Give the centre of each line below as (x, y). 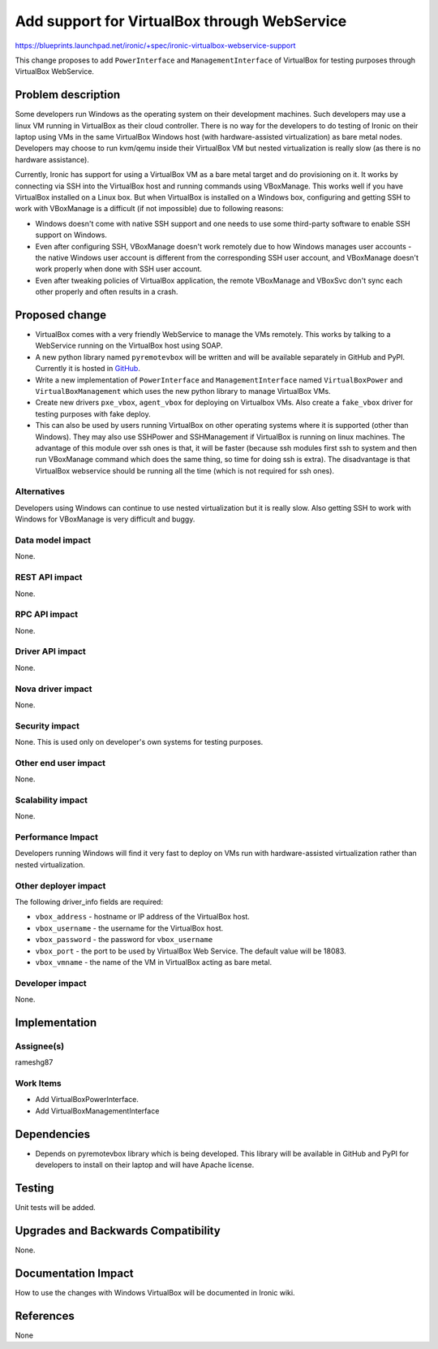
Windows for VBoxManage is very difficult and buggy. (105, 519)
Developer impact (51, 983)
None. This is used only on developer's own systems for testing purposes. (139, 742)
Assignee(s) (40, 1046)
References (45, 1316)
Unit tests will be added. (56, 1207)
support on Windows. (71, 235)
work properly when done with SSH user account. (119, 269)
